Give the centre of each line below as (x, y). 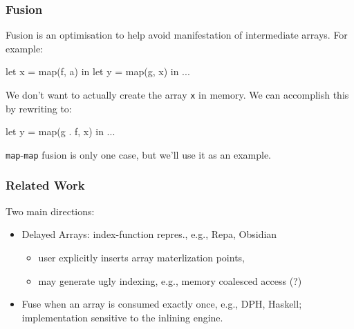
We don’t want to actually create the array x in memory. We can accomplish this (177, 94)
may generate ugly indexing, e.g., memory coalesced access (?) (170, 280)
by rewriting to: (39, 108)
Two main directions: (50, 211)
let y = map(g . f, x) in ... (60, 131)
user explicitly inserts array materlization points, (142, 257)
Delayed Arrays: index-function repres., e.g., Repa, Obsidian (149, 234)
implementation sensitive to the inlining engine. (122, 317)
